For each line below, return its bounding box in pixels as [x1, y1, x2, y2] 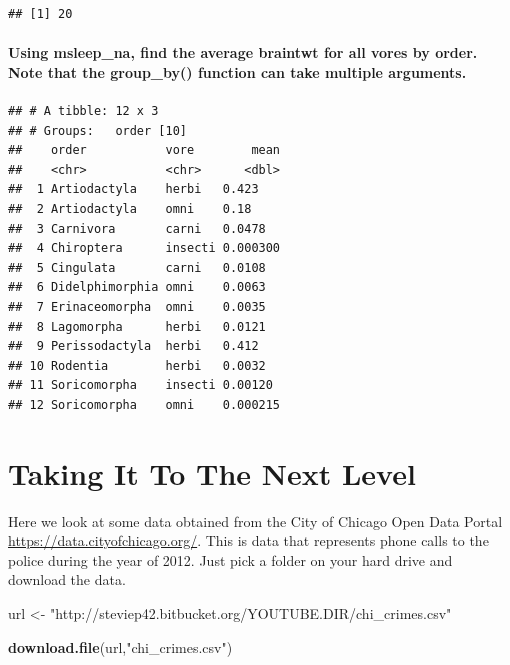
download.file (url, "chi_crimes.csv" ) [8, 636, 233, 657]
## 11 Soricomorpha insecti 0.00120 [8, 378, 273, 393]
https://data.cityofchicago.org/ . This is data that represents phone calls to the [8, 530, 489, 551]
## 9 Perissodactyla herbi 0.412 [8, 339, 259, 354]
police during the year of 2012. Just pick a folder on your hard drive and [8, 549, 453, 570]
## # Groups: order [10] [8, 123, 187, 138]
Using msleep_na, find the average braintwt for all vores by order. [8, 42, 478, 63]
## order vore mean [8, 143, 281, 158]
